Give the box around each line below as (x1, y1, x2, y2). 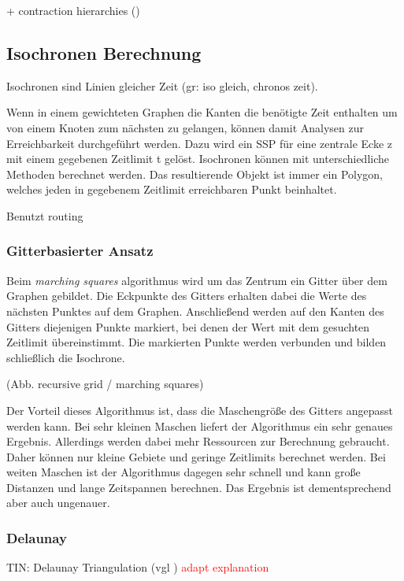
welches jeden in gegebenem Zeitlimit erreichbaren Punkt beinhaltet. (6, 181, 337, 198)
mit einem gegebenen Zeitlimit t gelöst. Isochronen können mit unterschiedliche (6, 150, 389, 167)
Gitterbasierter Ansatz (6, 241, 154, 261)
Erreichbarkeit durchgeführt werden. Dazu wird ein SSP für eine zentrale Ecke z (6, 135, 392, 151)
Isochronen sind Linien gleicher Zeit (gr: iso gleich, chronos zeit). (6, 77, 318, 94)
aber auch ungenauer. (6, 494, 110, 511)
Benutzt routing (6, 207, 83, 224)
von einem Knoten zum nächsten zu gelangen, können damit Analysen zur (6, 119, 365, 135)
